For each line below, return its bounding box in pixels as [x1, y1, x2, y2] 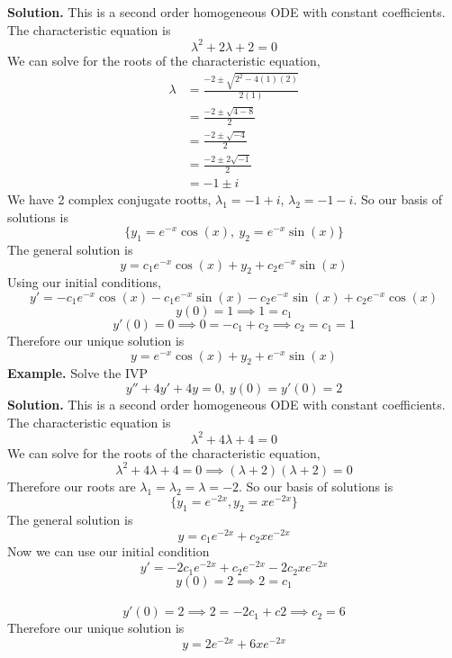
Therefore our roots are [7, 476, 136, 495]
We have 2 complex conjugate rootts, [7, 190, 212, 209]
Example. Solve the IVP [7, 364, 148, 383]
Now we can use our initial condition [7, 542, 210, 561]
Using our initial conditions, [7, 273, 161, 292]
